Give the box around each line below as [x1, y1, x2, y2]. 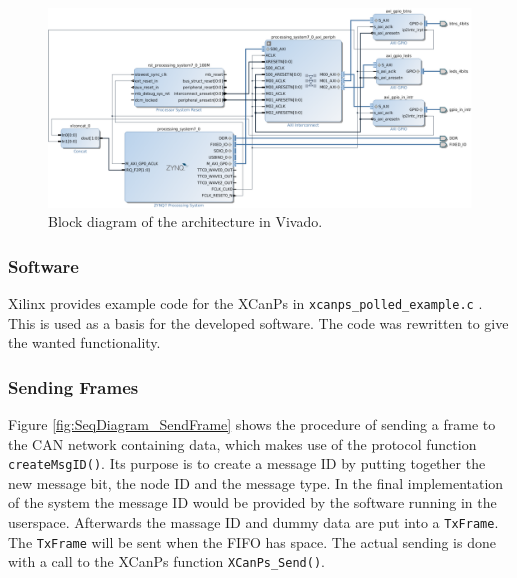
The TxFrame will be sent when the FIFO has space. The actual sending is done [8, 531, 496, 552]
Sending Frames [8, 374, 139, 399]
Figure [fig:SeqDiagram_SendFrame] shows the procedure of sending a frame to [8, 414, 496, 435]
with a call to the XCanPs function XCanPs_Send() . [8, 551, 325, 572]
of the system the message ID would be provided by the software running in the [8, 492, 497, 513]
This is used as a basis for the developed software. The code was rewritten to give [8, 312, 509, 333]
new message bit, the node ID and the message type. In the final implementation [8, 472, 504, 493]
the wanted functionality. [8, 332, 161, 353]
